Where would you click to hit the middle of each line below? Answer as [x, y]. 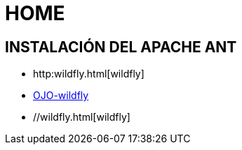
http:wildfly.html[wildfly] [89, 74]
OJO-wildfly [61, 96]
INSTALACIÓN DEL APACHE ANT [121, 47]
